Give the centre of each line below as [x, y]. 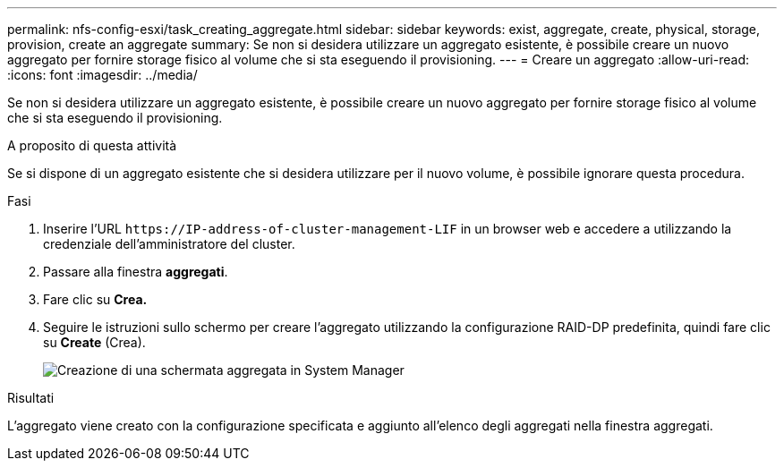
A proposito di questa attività [92, 145]
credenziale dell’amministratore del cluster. [169, 244]
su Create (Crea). [94, 342]
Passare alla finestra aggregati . [136, 272]
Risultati [31, 398]
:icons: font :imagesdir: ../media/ [102, 75]
